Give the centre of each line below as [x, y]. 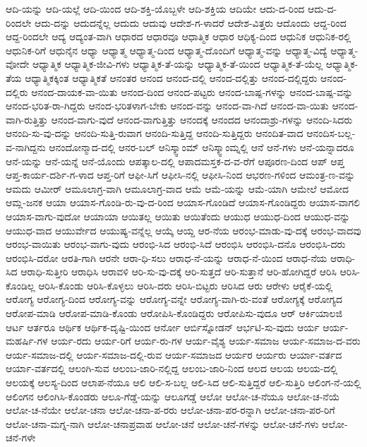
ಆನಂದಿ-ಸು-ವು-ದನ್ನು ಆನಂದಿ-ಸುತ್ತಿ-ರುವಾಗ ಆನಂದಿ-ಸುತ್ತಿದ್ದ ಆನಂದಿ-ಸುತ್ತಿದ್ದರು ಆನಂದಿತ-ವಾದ [155, 133]
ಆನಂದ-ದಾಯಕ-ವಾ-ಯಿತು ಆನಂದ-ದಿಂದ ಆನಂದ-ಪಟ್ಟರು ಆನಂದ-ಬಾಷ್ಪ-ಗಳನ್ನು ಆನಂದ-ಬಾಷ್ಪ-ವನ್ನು [192, 91]
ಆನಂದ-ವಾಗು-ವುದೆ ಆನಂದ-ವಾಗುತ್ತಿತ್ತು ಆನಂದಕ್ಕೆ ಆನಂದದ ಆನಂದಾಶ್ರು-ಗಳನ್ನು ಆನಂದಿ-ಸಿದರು [202, 119]
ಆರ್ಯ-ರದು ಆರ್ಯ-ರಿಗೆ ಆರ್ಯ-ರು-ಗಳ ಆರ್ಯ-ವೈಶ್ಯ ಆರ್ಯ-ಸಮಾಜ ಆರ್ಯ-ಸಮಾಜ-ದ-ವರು [206, 341]
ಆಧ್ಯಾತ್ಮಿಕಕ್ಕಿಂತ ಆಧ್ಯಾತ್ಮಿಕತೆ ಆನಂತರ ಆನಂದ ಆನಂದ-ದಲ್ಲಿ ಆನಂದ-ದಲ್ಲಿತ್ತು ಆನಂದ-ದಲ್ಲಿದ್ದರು [171, 77]
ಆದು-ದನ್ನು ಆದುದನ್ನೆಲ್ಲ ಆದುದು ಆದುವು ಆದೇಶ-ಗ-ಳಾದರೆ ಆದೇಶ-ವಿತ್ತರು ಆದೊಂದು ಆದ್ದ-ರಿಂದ [190, 22]
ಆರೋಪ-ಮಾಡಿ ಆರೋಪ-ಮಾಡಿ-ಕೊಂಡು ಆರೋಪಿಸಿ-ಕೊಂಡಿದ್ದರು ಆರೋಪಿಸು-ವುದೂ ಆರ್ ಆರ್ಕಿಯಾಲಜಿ [174, 313]
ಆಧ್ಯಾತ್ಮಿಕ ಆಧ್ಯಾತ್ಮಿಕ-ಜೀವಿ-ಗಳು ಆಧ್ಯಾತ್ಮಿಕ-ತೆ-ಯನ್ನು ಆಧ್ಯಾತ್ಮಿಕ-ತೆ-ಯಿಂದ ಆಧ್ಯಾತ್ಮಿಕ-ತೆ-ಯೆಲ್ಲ [178, 64]
